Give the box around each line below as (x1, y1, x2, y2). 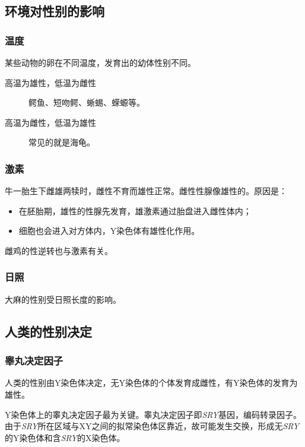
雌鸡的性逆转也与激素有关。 (5, 244, 113, 256)
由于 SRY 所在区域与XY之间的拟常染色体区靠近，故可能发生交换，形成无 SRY (5, 420, 299, 432)
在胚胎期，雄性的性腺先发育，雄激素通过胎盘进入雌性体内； (18, 204, 252, 217)
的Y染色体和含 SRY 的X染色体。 (5, 431, 125, 443)
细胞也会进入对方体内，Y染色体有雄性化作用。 (18, 224, 200, 237)
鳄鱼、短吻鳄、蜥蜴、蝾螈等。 (28, 96, 145, 109)
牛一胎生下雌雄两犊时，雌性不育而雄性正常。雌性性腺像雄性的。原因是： (5, 185, 287, 197)
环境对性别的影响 (5, 2, 104, 20)
